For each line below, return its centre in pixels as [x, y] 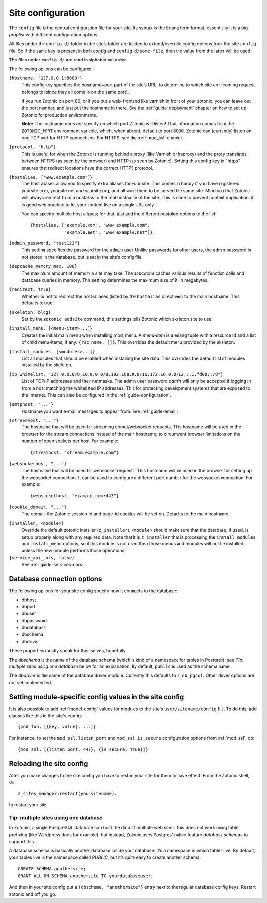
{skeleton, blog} [30, 312]
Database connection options [56, 578]
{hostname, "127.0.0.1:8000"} [46, 78]
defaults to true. [38, 303]
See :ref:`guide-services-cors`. [53, 565]
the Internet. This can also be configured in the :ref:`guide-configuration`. [96, 395]
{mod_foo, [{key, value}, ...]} [57, 727]
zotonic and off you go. [33, 894]
